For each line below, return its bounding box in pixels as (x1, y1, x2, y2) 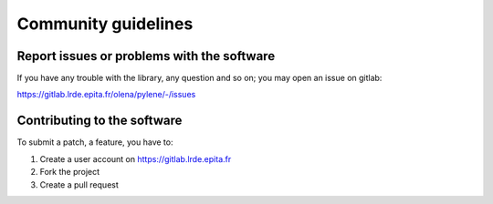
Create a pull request (39, 178, 119, 190)
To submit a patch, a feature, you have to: (16, 137, 173, 148)
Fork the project (39, 167, 100, 178)
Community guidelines (16, 14, 194, 34)
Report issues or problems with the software (16, 48, 276, 64)
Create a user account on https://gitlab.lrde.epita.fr (39, 153, 232, 164)
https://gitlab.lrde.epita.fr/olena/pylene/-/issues (16, 89, 196, 100)
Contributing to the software (16, 113, 183, 128)
